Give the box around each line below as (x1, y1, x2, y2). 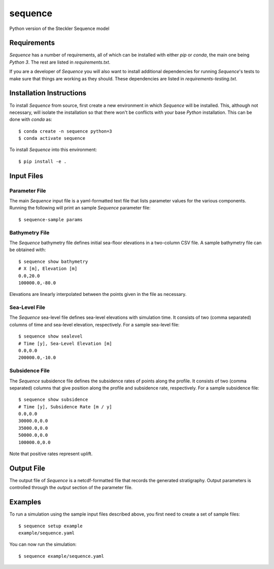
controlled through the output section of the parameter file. (9, 485, 133, 491)
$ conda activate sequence (18, 135, 86, 141)
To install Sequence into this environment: (9, 146, 97, 153)
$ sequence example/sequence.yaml (18, 553, 104, 559)
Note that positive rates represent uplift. (9, 451, 93, 457)
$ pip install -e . (18, 158, 67, 164)
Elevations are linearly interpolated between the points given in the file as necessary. (9, 291, 187, 297)
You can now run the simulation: (9, 542, 77, 548)
